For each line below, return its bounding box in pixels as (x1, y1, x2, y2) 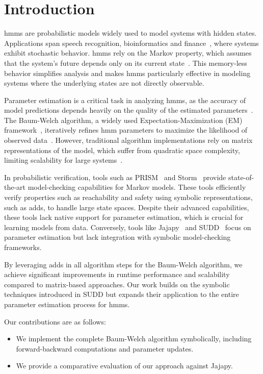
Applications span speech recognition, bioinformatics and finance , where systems (4, 37, 259, 48)
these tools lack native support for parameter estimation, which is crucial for (4, 212, 244, 222)
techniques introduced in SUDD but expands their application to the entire (4, 289, 239, 300)
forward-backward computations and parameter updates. (16, 343, 194, 354)
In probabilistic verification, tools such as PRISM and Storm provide (4, 171, 226, 182)
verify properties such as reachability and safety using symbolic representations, (4, 192, 253, 203)
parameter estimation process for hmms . (4, 298, 130, 309)
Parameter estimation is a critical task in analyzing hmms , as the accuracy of (4, 94, 246, 105)
